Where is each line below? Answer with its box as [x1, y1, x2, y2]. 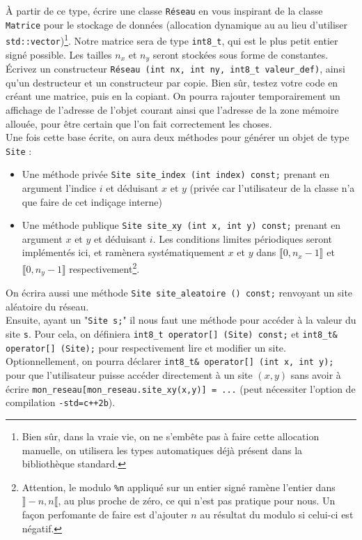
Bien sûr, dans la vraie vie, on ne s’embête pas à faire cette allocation [22, 428, 320, 443]
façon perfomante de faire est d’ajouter [22, 507, 188, 521]
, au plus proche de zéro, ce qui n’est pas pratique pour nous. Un [58, 493, 336, 508]
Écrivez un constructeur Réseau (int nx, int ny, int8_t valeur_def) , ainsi [6, 61, 345, 76]
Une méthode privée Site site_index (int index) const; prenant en [22, 167, 330, 181]
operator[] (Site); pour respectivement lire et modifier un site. [6, 340, 286, 354]
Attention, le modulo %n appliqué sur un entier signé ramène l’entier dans [22, 479, 336, 494]
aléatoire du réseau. [6, 299, 89, 313]
